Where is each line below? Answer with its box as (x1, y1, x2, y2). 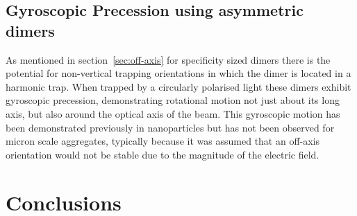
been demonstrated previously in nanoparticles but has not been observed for (6, 120, 335, 134)
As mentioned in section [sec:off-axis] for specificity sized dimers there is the (6, 52, 331, 66)
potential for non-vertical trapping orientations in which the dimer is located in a (6, 66, 351, 80)
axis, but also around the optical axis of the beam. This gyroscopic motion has (6, 106, 340, 120)
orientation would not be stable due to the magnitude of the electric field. (6, 147, 319, 161)
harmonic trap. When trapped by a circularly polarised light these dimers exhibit (6, 79, 351, 93)
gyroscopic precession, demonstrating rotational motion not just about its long (6, 93, 340, 107)
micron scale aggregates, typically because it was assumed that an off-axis (6, 134, 320, 148)
